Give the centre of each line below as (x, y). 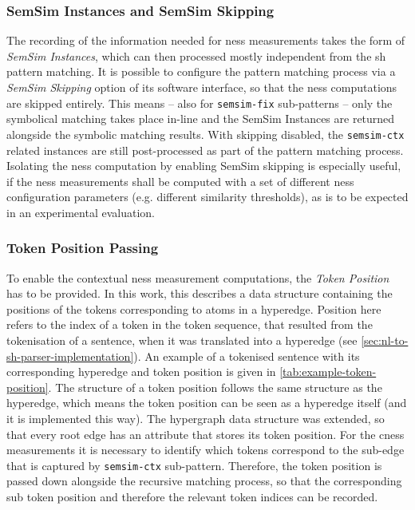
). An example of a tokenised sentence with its (247, 356)
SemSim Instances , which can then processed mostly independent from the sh (196, 55)
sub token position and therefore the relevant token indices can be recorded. (192, 497)
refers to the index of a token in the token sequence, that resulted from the (190, 324)
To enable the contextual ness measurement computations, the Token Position (198, 277)
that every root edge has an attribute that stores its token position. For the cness (206, 434)
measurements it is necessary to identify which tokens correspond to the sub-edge (206, 450)
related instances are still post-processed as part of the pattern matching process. (205, 150)
